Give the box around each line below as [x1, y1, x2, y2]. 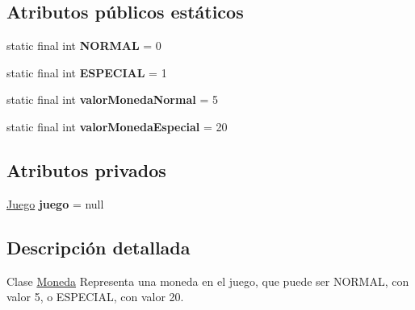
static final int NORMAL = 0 [6, 37, 161, 54]
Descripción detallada [6, 234, 191, 259]
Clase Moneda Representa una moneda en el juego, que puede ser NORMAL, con [6, 272, 409, 289]
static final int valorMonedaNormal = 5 [6, 91, 218, 108]
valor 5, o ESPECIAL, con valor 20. [6, 288, 184, 305]
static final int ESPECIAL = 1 [6, 64, 167, 81]
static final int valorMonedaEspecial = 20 [6, 118, 228, 134]
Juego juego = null [6, 195, 104, 212]
